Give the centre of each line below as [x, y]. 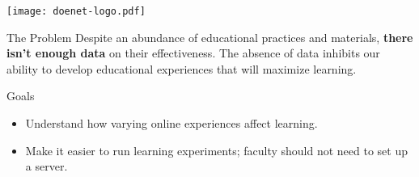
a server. [47, 166]
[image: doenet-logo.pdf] [76, 11]
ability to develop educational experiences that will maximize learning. [182, 68]
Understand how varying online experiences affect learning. [171, 123]
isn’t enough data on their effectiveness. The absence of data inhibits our [193, 53]
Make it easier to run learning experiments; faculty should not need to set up [216, 150]
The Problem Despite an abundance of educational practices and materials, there [210, 37]
